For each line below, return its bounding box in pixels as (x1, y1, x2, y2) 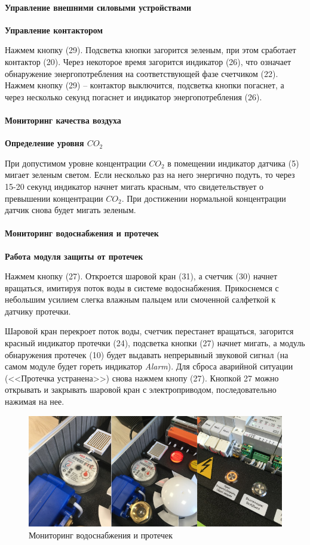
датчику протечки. (5, 304, 71, 317)
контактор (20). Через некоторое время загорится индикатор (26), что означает (5, 55, 291, 67)
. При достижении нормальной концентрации (121, 192, 286, 204)
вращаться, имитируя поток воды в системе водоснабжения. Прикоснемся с (5, 281, 279, 294)
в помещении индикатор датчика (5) (167, 156, 299, 169)
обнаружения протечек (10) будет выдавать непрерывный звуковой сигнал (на (5, 348, 288, 361)
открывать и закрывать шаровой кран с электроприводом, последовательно (5, 383, 277, 396)
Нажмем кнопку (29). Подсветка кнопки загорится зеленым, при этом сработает (5, 44, 296, 56)
